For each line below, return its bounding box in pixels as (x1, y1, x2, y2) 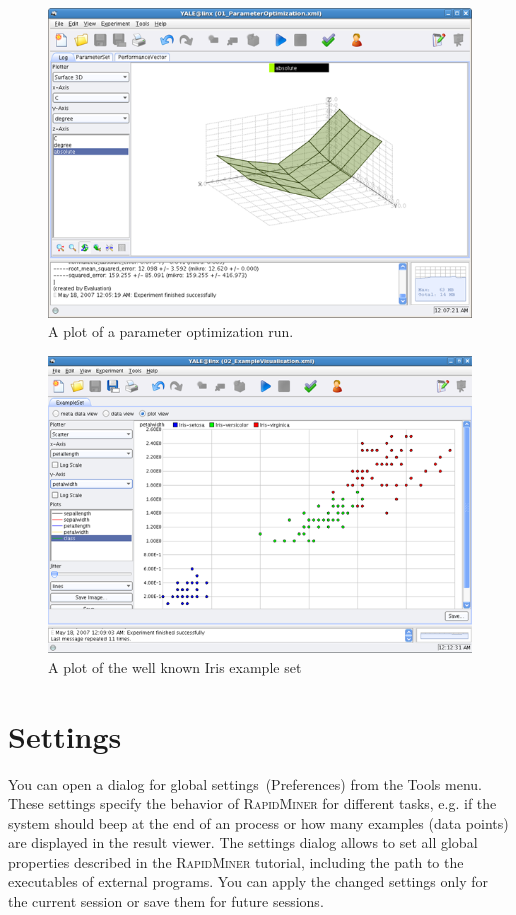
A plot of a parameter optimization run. (48, 321, 294, 342)
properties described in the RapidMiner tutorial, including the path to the (8, 851, 464, 872)
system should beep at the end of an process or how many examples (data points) (8, 812, 509, 833)
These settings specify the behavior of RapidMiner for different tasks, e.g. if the (8, 793, 497, 814)
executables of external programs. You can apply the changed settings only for (8, 871, 488, 892)
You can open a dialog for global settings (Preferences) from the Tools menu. (8, 773, 482, 794)
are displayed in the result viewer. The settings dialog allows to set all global (8, 832, 478, 853)
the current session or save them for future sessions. (8, 891, 324, 912)
